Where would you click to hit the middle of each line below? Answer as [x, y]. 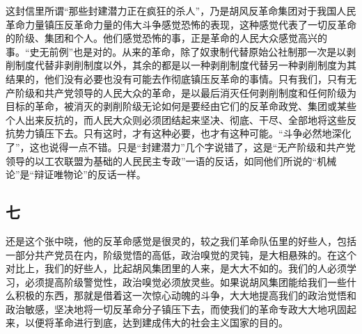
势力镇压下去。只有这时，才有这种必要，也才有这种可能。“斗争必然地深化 [183, 133]
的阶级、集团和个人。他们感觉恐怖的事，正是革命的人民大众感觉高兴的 [166, 38]
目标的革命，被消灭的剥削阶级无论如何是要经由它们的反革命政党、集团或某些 [181, 106]
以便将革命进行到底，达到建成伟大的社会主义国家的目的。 [156, 323]
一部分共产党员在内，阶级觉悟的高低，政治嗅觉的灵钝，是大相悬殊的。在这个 [181, 254]
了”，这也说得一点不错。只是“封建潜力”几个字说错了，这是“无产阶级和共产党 [181, 146]
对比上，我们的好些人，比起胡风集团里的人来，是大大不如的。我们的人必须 [176, 268]
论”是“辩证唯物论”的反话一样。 [76, 174]
